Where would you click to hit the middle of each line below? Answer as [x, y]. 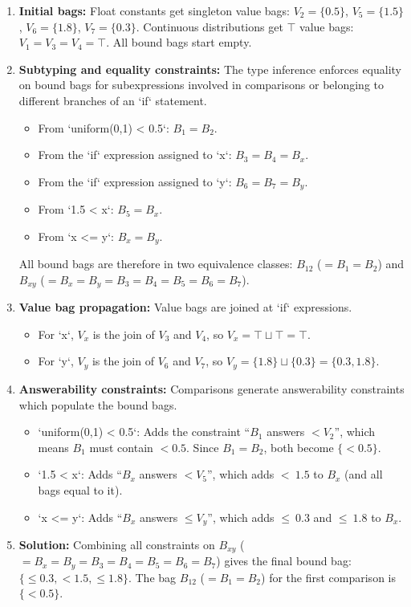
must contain [121, 447]
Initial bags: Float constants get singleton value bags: [154, 10]
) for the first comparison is [328, 577]
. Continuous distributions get [210, 26]
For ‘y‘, [56, 361]
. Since [203, 447]
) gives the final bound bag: [284, 561]
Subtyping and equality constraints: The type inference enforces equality [210, 69]
